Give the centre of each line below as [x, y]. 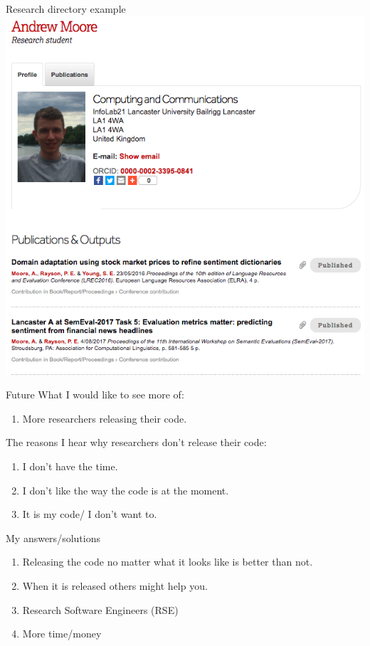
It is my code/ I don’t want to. [90, 514]
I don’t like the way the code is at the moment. [126, 490]
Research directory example [66, 9]
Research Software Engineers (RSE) [100, 609]
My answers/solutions [53, 538]
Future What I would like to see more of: [95, 395]
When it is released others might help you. [115, 585]
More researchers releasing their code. [105, 418]
